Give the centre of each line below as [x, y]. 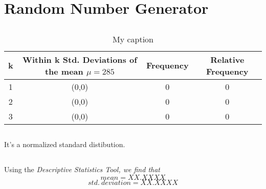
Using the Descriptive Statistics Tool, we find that [82, 169]
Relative [227, 59]
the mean [64, 71]
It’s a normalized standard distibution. [65, 144]
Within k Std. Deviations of [80, 59]
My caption [133, 39]
